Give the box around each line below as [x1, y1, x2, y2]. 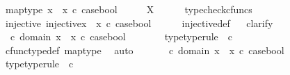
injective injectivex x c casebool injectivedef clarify [5, 15, 273, 30]
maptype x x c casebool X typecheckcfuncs [5, 2, 252, 16]
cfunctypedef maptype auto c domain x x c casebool [5, 42, 284, 57]
